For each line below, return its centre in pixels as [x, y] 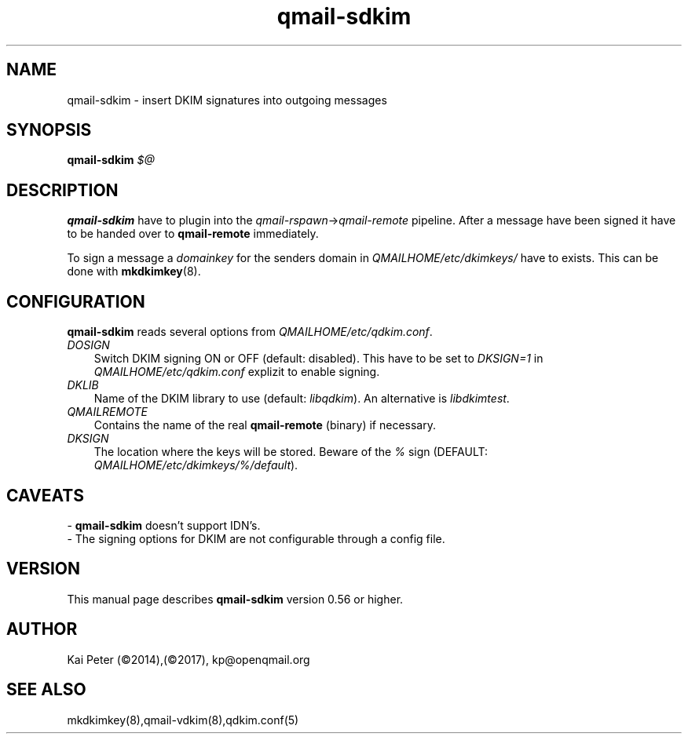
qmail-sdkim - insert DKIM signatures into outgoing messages [227, 100]
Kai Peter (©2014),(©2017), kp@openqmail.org [188, 659]
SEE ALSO [46, 690]
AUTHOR [42, 629]
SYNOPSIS [49, 130]
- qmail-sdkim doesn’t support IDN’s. [164, 525]
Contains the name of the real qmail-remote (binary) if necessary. [265, 425]
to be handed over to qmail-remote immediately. [193, 234]
